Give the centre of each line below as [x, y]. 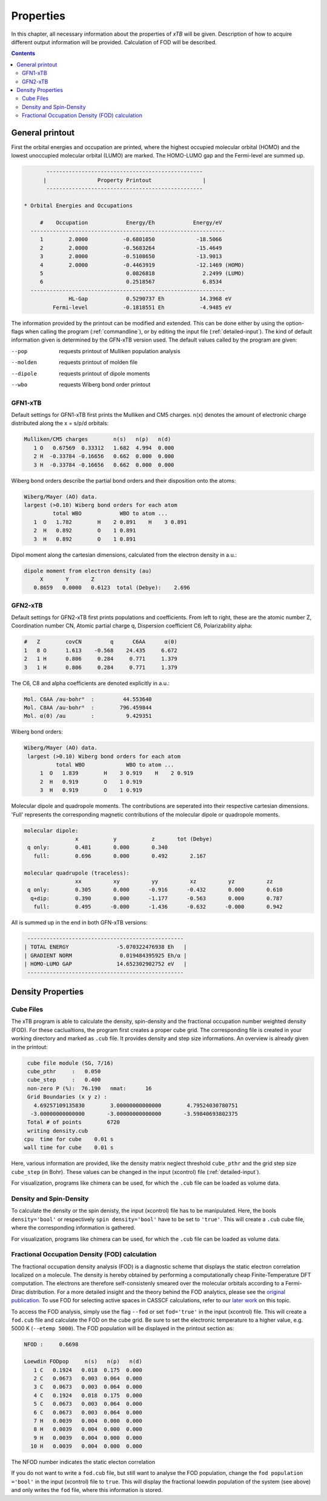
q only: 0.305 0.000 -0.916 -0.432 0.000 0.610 [155, 890]
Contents [23, 53]
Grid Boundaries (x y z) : [67, 1097]
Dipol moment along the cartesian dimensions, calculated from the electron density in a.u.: [124, 555]
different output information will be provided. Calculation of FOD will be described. [114, 42]
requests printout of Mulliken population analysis [120, 351]
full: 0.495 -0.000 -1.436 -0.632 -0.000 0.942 [158, 907]
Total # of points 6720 [74, 1122]
